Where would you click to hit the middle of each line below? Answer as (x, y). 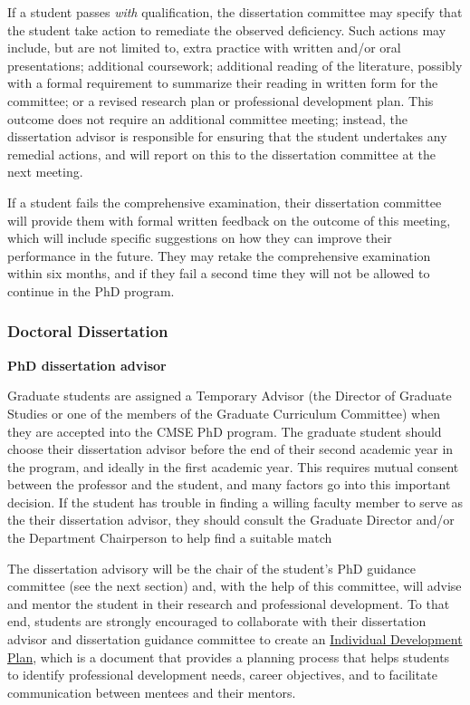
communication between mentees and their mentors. (152, 692)
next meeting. (45, 172)
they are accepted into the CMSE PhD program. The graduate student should (225, 431)
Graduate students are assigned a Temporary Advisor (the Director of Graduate (230, 396)
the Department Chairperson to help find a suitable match (170, 538)
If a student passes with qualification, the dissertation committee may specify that (235, 12)
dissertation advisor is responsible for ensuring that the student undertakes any (227, 136)
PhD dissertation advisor (87, 365)
